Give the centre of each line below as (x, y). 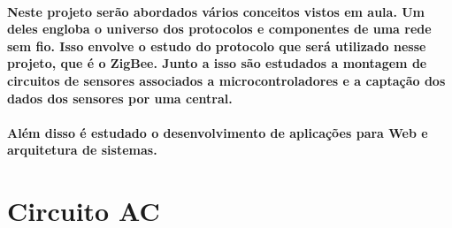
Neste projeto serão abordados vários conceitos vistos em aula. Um (216, 11)
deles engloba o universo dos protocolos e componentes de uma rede (219, 29)
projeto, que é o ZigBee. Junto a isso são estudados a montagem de (217, 63)
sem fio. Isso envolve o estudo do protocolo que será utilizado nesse (217, 46)
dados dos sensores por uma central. (120, 98)
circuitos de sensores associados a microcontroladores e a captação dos (226, 80)
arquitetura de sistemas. (82, 150)
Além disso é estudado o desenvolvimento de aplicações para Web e (218, 132)
